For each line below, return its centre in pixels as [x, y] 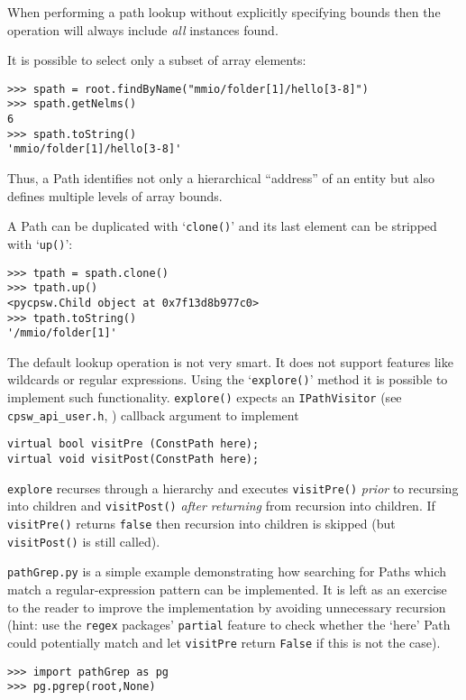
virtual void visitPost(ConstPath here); [133, 460]
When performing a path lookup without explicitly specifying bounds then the [224, 12]
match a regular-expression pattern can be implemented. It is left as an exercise [227, 589]
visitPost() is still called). [84, 541]
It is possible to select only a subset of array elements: [157, 60]
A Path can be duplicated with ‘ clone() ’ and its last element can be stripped [222, 226]
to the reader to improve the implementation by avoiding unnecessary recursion [227, 607]
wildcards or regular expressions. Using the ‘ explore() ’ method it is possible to [228, 379]
